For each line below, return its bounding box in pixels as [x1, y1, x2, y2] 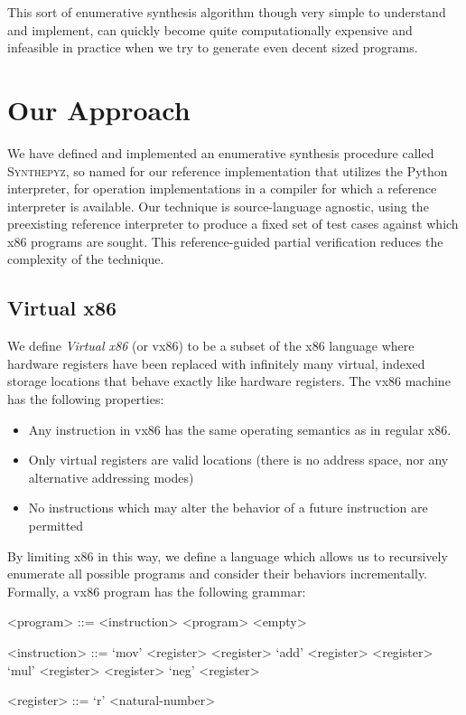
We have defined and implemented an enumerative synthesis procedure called [7, 143, 434, 162]
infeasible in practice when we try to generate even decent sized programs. [7, 38, 418, 57]
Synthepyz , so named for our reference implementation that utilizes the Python [7, 161, 448, 180]
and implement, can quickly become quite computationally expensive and [7, 20, 413, 39]
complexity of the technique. [7, 249, 164, 268]
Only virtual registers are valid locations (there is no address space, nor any [28, 450, 449, 469]
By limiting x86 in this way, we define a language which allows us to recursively [7, 546, 448, 565]
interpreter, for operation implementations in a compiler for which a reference [7, 179, 437, 198]
